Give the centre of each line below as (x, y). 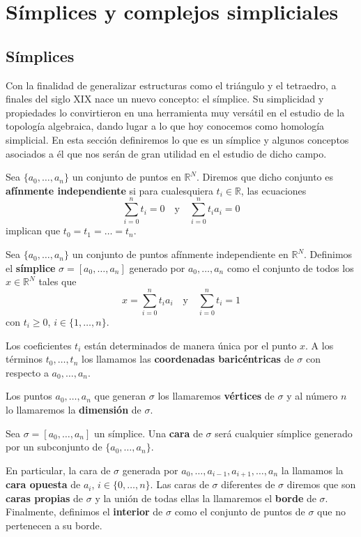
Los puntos (29, 396)
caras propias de (45, 498)
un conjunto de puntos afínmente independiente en (180, 254)
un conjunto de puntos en (126, 177)
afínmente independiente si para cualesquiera (109, 190)
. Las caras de (179, 484)
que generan (120, 396)
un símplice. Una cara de (148, 433)
